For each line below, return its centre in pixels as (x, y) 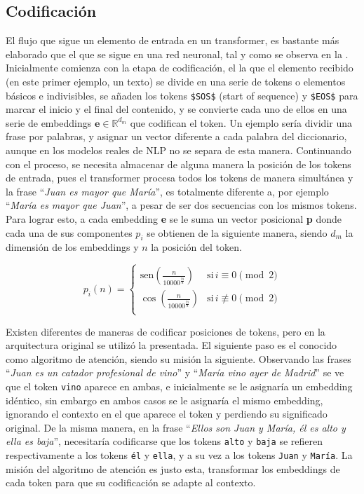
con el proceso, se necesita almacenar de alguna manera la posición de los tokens (178, 164)
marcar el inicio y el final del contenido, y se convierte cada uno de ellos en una (176, 109)
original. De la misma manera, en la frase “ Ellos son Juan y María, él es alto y (176, 427)
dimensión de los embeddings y (72, 247)
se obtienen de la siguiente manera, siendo (237, 232)
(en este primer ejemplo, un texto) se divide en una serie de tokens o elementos (176, 81)
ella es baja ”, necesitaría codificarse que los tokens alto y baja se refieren (164, 441)
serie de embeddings (49, 122)
